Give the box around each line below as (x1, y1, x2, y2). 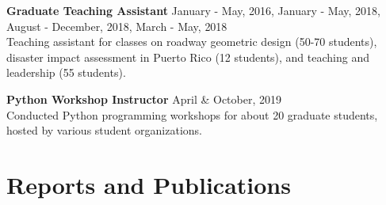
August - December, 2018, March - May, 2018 (6, 17, 227, 34)
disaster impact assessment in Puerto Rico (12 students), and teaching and (6, 48, 369, 65)
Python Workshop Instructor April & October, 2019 (6, 90, 281, 107)
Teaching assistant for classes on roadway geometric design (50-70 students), (6, 33, 377, 50)
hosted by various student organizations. (6, 122, 202, 139)
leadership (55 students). (6, 64, 126, 81)
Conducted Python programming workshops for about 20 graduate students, (6, 106, 378, 123)
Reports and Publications (6, 168, 291, 200)
